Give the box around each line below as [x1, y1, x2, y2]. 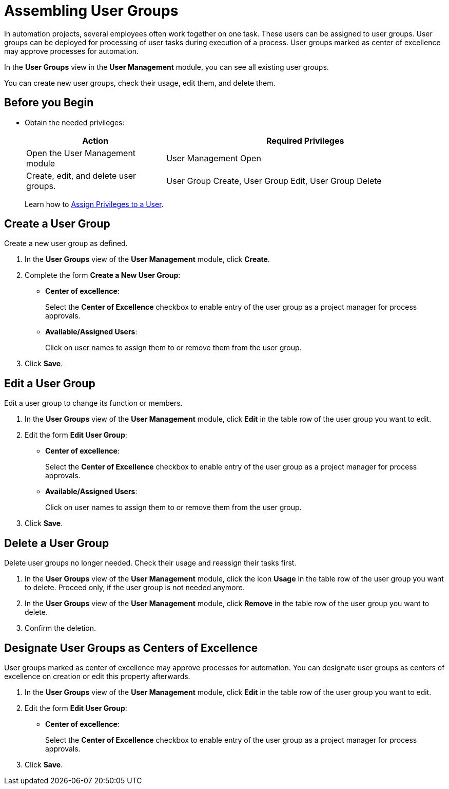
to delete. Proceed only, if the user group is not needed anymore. [25, 583, 245, 592]
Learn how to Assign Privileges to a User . [25, 199, 164, 209]
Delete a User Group [4, 536, 109, 550]
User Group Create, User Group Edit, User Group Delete [166, 175, 382, 186]
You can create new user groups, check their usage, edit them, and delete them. [4, 78, 276, 87]
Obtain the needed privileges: [25, 118, 125, 127]
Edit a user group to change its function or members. [4, 399, 183, 408]
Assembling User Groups [4, 2, 179, 20]
